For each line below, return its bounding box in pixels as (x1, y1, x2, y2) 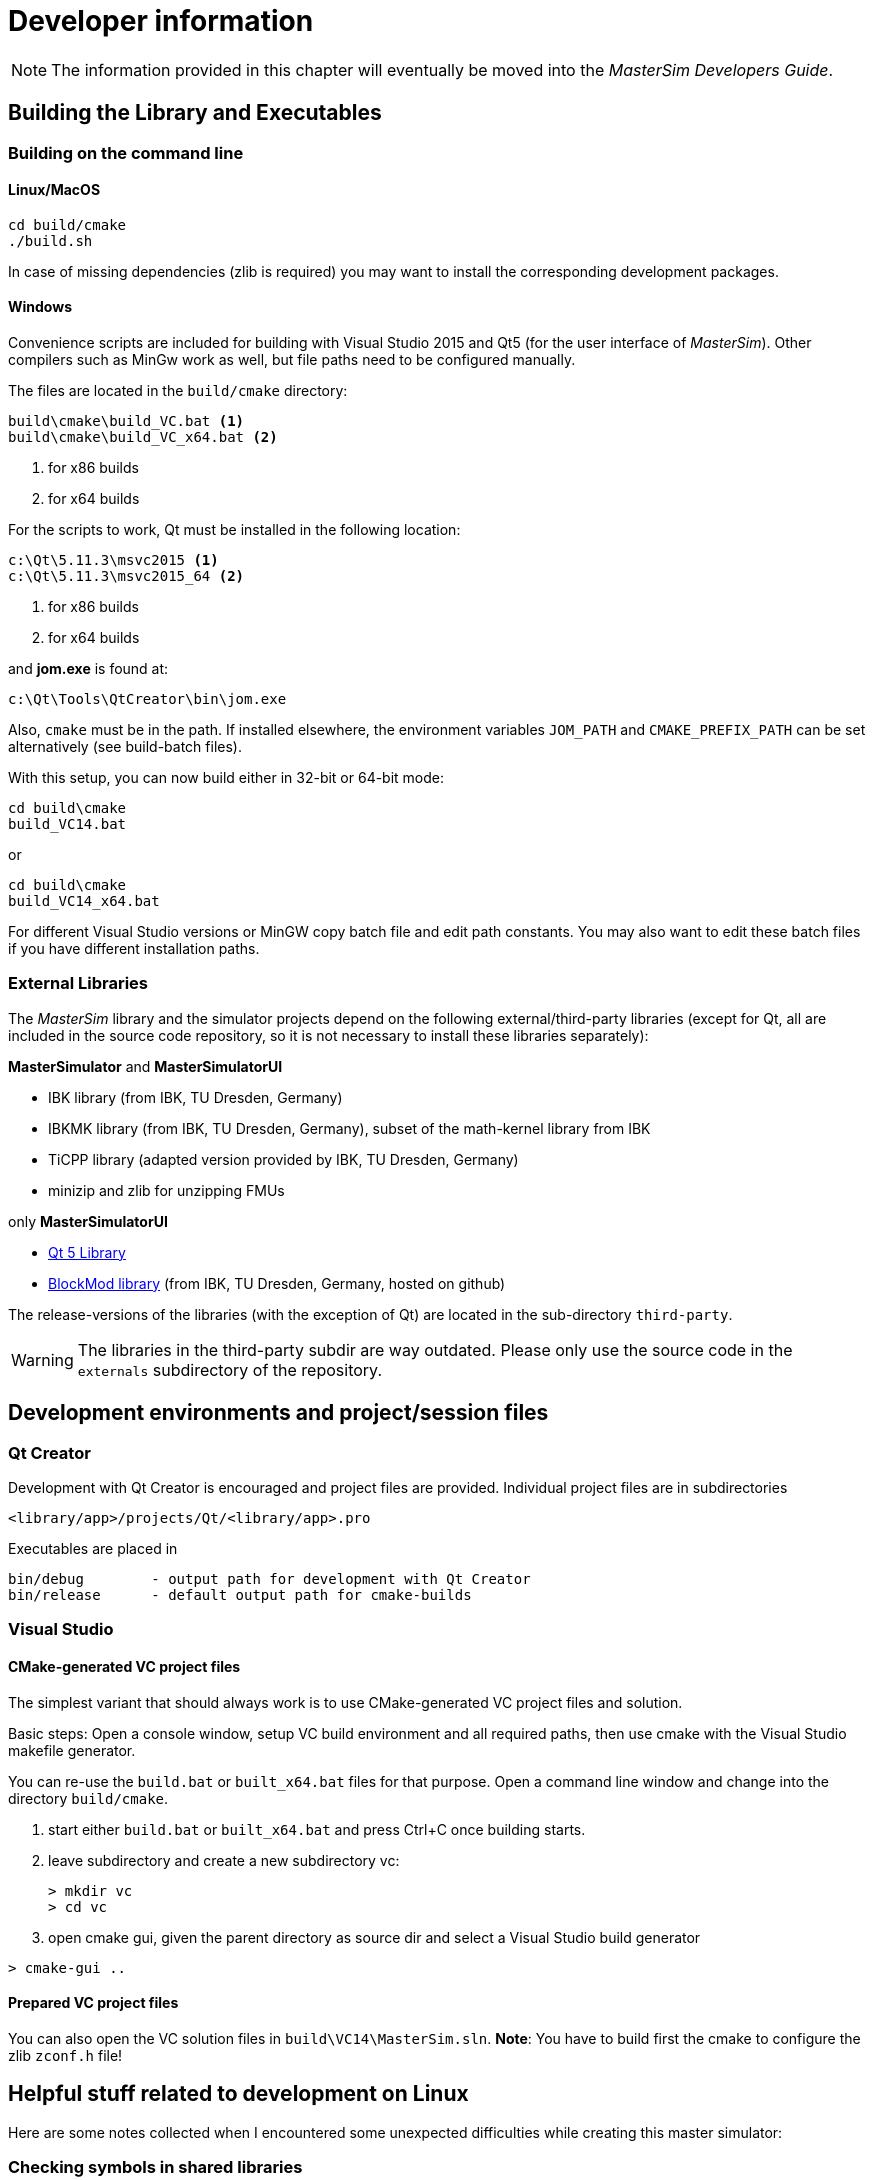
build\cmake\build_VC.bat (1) (8, 413, 245, 430)
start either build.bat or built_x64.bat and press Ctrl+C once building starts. (48, 1820, 586, 1838)
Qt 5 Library (48, 1243, 126, 1261)
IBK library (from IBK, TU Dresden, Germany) (48, 1088, 343, 1106)
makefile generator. (8, 1741, 136, 1759)
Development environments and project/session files (8, 1400, 549, 1426)
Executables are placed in (8, 1540, 178, 1557)
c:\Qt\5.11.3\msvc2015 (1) (8, 552, 219, 569)
